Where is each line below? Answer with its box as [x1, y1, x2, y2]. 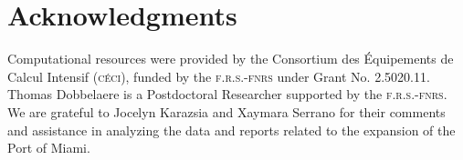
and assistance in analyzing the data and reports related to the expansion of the [7, 120, 456, 139]
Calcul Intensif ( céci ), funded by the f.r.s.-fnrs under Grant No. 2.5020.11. [7, 66, 430, 85]
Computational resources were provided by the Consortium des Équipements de [7, 49, 454, 68]
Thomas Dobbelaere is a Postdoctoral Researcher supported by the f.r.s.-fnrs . [7, 85, 447, 104]
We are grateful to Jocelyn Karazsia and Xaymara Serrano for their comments [7, 102, 446, 121]
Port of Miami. [7, 138, 90, 157]
